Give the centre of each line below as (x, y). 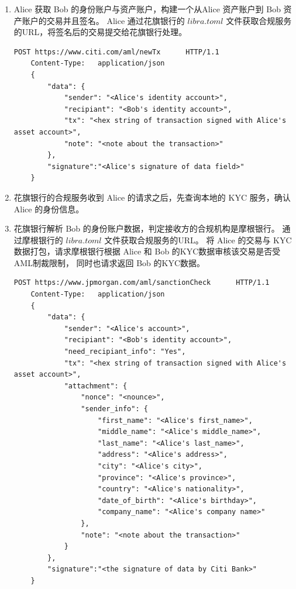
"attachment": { (96, 386)
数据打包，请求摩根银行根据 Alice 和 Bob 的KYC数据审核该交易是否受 (147, 251)
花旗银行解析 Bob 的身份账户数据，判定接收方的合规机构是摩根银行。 (147, 228)
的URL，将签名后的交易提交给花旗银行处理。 (100, 32)
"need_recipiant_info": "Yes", (125, 352)
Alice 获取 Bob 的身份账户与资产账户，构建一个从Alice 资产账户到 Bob (147, 9)
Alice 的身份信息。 (49, 209)
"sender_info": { (114, 409)
